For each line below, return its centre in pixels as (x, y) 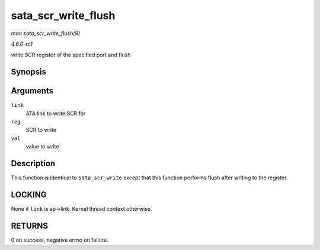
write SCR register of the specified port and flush (71, 55)
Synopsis (29, 72)
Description (33, 164)
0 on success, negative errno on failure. (60, 240)
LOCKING (29, 194)
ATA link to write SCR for (56, 113)
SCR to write (41, 130)
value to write (42, 147)
